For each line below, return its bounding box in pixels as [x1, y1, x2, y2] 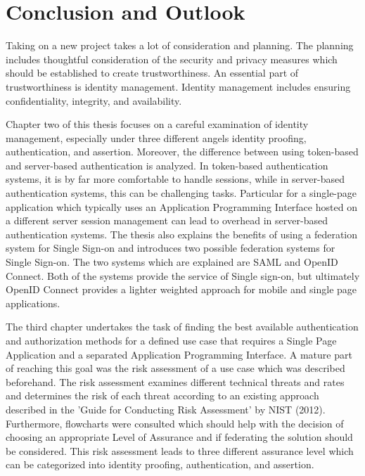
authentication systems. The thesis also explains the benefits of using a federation [6, 226, 358, 241]
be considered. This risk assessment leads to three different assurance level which [6, 443, 354, 458]
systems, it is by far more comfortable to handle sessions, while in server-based [6, 172, 345, 186]
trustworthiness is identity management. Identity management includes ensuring [6, 79, 351, 94]
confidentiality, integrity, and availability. [6, 93, 182, 108]
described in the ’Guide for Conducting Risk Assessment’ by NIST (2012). [6, 401, 326, 416]
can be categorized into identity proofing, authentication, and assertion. [6, 457, 314, 472]
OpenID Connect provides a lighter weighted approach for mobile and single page [6, 282, 357, 297]
